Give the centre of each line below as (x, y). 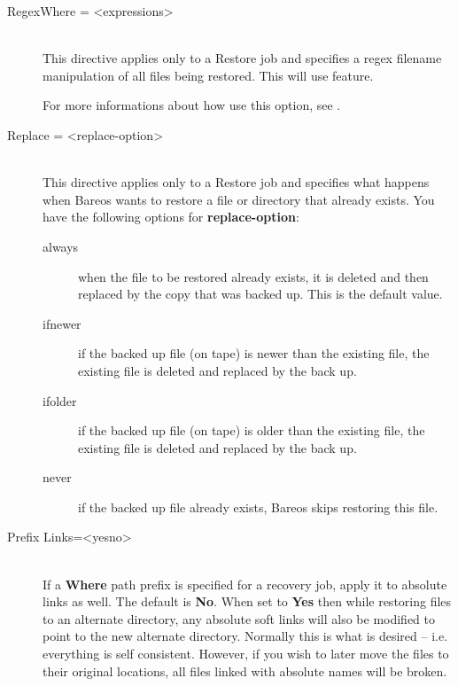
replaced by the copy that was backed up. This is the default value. (260, 294)
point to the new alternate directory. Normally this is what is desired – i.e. (245, 636)
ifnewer (62, 323)
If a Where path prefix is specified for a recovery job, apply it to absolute (245, 584)
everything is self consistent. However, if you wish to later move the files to (246, 654)
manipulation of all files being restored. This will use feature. (208, 75)
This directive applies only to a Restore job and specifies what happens (236, 182)
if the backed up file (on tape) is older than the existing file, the (252, 430)
